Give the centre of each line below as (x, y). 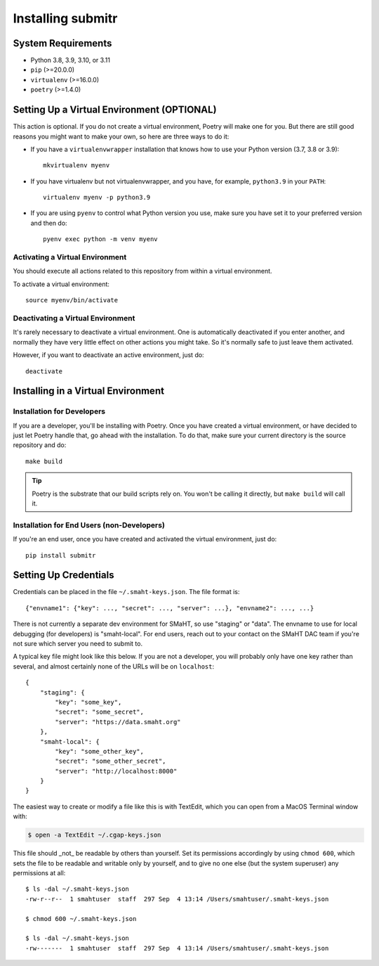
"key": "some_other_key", (99, 751)
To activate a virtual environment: (61, 284)
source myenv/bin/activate (72, 300)
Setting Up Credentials (64, 575)
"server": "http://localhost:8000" (116, 771)
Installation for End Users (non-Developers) (89, 525)
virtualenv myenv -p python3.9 (97, 198)
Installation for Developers (59, 411)
